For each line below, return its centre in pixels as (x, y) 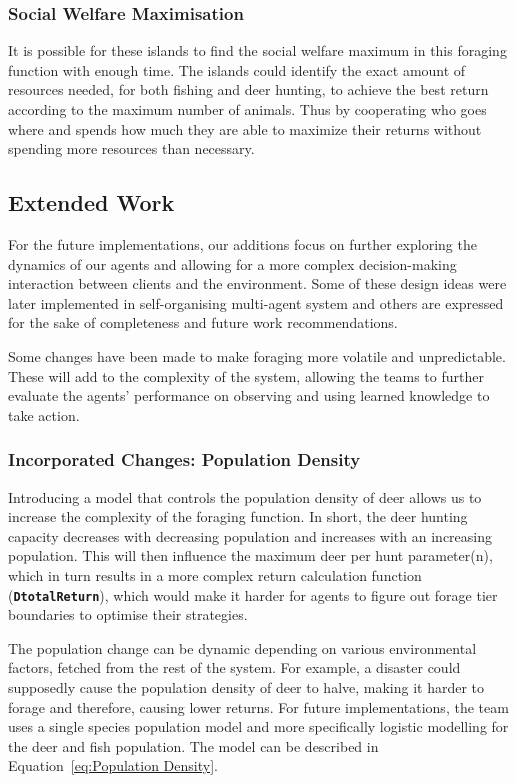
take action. (44, 414)
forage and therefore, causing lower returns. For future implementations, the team (258, 706)
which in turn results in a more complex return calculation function (215, 574)
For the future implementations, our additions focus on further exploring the (242, 243)
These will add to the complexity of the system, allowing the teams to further (246, 375)
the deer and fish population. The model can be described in (193, 745)
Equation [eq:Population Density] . (113, 765)
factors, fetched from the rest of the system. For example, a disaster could (234, 667)
